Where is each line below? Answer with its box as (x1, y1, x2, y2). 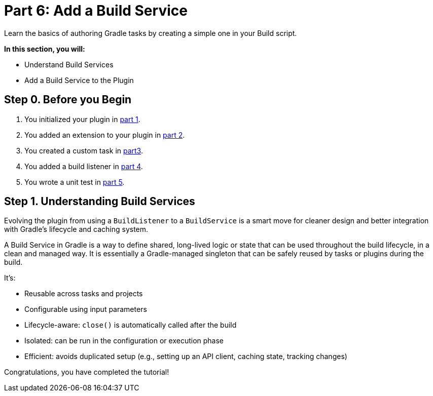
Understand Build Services (24, 60, 114, 69)
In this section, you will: (4, 44, 85, 53)
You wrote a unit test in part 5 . (24, 177, 125, 186)
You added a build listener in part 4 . (24, 162, 143, 171)
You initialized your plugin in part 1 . (24, 114, 140, 124)
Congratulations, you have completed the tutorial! (4, 368, 169, 377)
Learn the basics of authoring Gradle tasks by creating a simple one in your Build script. (4, 28, 297, 37)
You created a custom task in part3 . (24, 146, 143, 155)
